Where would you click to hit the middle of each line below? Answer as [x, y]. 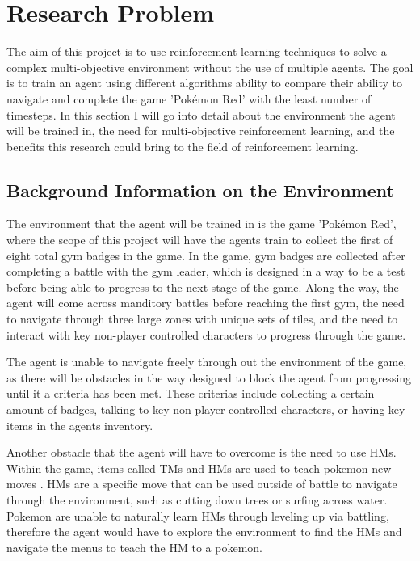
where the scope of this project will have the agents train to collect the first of [200, 240]
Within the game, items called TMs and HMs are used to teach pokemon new [199, 468]
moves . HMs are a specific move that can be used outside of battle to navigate [202, 484]
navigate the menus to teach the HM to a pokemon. [134, 547]
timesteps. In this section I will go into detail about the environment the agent [201, 114]
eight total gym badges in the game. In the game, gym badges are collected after [206, 255]
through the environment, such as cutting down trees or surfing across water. [197, 499]
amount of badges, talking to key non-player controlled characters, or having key [206, 409]
